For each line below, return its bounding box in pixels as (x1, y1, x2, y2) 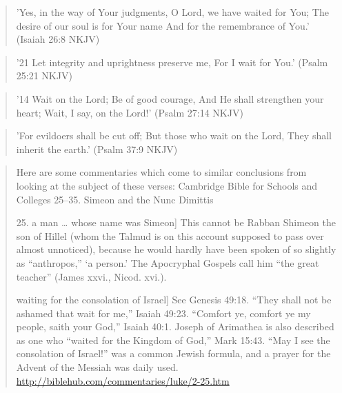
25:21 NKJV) (16, 68, 72, 83)
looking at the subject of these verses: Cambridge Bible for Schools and (16, 178, 318, 192)
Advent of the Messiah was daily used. (16, 360, 179, 374)
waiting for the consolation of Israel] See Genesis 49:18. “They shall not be (16, 292, 332, 307)
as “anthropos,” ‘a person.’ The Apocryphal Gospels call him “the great (16, 255, 319, 270)
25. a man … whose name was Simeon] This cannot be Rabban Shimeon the (16, 215, 336, 230)
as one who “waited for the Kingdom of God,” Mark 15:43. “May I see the (16, 332, 330, 347)
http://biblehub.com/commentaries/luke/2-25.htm (16, 373, 230, 387)
